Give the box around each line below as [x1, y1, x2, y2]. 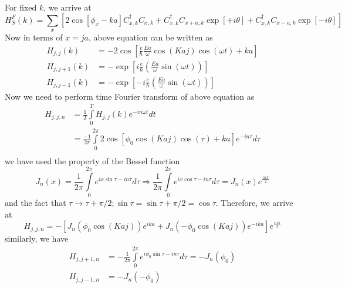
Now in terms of [5, 31, 63, 43]
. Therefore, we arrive [215, 196, 293, 209]
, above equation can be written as [89, 31, 213, 43]
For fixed [5, 1, 37, 13]
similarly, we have [5, 232, 69, 245]
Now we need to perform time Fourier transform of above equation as [5, 90, 255, 102]
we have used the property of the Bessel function [5, 154, 180, 167]
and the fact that [5, 196, 66, 209]
